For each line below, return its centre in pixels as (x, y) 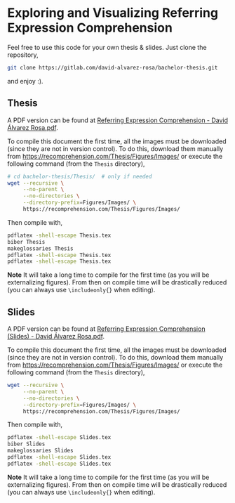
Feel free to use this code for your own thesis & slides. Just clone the (107, 47)
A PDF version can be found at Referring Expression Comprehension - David (118, 120)
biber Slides (26, 444)
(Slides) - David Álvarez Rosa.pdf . (56, 337)
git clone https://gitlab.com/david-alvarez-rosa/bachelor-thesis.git (113, 67)
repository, (23, 55)
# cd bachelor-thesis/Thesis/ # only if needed (80, 176)
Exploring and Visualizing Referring (113, 13)
